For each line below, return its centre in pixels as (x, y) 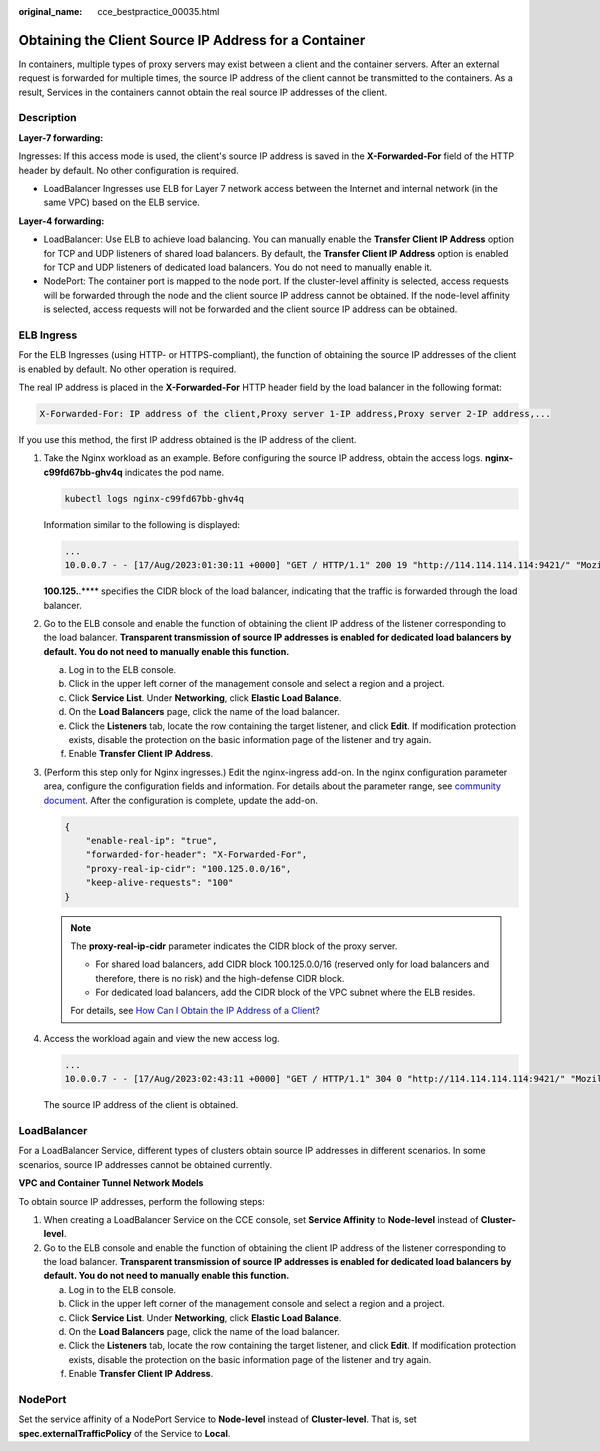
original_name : (50, 11)
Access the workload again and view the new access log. (161, 1038)
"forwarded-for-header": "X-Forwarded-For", (196, 854)
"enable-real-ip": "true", (152, 840)
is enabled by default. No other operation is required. (127, 369)
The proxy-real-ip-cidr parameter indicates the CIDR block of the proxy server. (234, 946)
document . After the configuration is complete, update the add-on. (181, 800)
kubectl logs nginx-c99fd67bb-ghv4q (154, 498)
